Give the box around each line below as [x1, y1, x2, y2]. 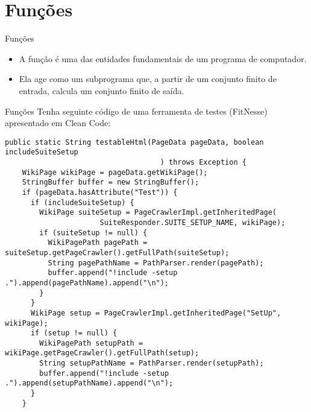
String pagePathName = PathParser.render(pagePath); [48, 258, 264, 267]
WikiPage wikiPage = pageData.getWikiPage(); [22, 168, 208, 177]
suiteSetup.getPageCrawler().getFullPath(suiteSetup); [5, 248, 230, 257]
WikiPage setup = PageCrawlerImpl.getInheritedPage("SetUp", [30, 308, 281, 317]
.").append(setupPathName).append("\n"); [5, 379, 174, 388]
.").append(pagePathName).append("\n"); [5, 278, 169, 287]
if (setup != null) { [30, 329, 118, 338]
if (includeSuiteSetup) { [30, 198, 134, 207]
